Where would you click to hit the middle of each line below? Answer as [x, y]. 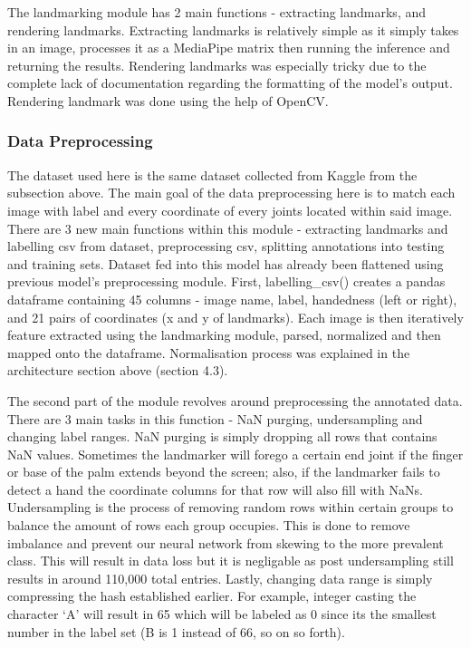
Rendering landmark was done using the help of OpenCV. [168, 100]
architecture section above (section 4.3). [118, 370]
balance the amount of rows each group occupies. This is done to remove [209, 525]
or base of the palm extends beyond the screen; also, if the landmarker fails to [224, 472]
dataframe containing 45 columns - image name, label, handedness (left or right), [232, 299]
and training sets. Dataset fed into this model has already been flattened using [226, 263]
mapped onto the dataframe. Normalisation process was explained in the [209, 352]
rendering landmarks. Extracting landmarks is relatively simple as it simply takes [233, 29]
